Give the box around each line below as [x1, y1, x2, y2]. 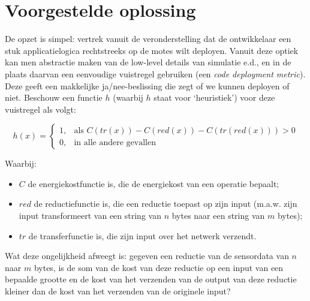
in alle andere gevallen [74, 138, 156, 147]
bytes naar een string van [171, 209, 265, 222]
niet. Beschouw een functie [5, 91, 103, 104]
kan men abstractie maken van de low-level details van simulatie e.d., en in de [5, 56, 291, 68]
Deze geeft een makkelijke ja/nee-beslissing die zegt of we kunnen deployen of [5, 79, 290, 92]
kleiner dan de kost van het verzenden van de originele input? [5, 285, 231, 297]
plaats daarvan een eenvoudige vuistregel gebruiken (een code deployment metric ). [5, 67, 306, 80]
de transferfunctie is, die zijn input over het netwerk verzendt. [28, 229, 257, 242]
